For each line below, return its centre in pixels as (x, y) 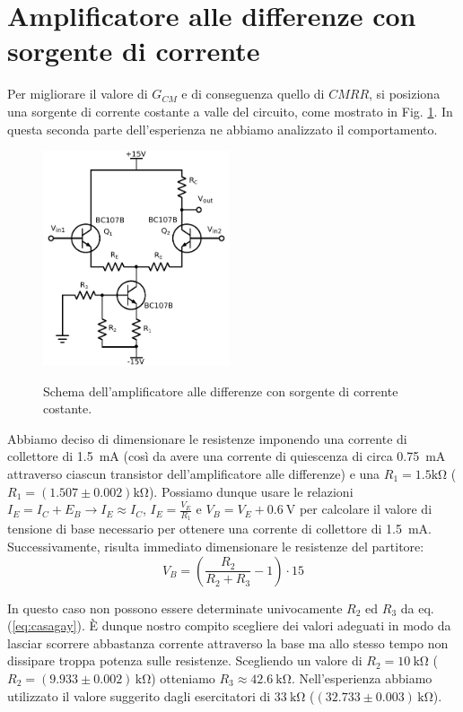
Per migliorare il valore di (78, 94)
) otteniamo (183, 677)
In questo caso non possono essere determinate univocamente (175, 608)
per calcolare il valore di (366, 509)
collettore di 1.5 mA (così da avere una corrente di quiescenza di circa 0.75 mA (227, 456)
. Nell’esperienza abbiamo (362, 677)
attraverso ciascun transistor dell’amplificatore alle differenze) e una (194, 473)
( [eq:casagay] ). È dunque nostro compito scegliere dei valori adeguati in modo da (229, 625)
